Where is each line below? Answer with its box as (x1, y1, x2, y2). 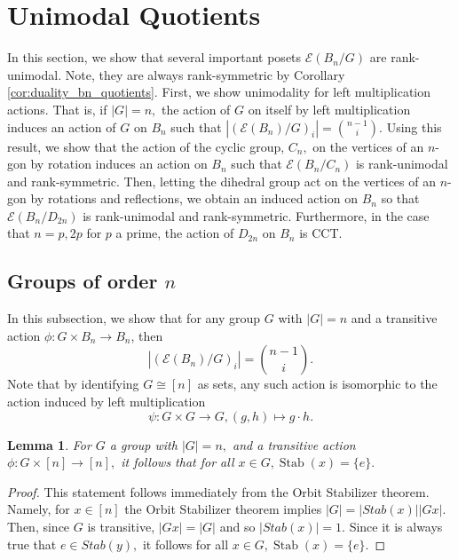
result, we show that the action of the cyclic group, (7, 137, 285, 155)
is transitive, (87, 517, 155, 536)
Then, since (7, 517, 70, 536)
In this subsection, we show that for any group (7, 309, 261, 327)
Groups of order (7, 267, 158, 295)
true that (7, 534, 57, 553)
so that (381, 189, 420, 208)
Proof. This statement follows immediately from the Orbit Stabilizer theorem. (7, 482, 430, 501)
